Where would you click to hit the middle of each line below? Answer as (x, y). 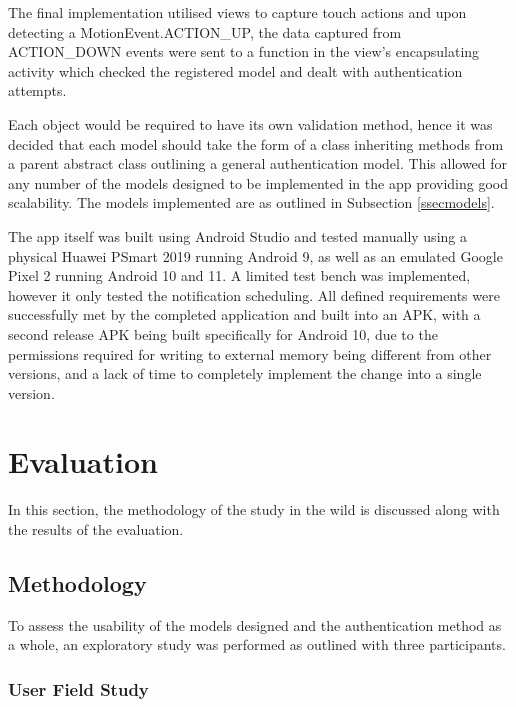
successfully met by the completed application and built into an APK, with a (244, 314)
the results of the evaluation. (96, 529)
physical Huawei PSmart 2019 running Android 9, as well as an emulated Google (255, 255)
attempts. (37, 90)
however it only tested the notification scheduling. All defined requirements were (254, 294)
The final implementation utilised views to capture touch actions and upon (237, 12)
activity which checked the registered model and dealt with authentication (235, 70)
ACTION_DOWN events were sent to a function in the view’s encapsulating (244, 51)
